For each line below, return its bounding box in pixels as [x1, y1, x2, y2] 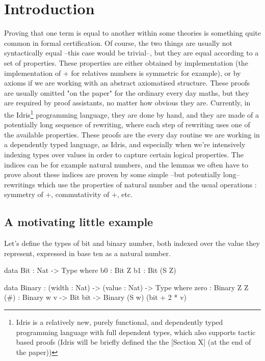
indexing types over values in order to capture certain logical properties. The [4, 149, 244, 159]
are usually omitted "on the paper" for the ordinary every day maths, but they [4, 87, 249, 98]
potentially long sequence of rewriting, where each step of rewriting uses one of [4, 119, 250, 130]
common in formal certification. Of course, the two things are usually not [4, 37, 232, 48]
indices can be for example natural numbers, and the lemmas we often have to [4, 159, 249, 170]
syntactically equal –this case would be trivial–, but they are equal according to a [4, 47, 259, 58]
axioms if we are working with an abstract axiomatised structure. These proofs [4, 77, 250, 88]
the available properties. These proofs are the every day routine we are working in [4, 129, 260, 140]
